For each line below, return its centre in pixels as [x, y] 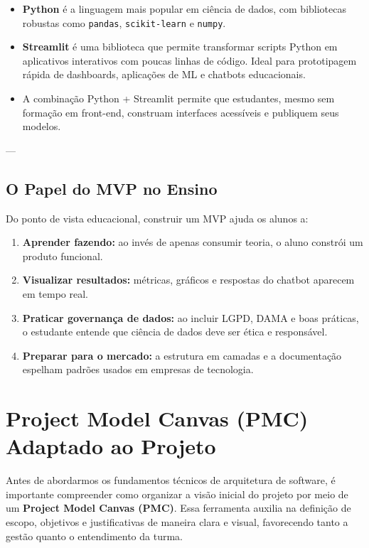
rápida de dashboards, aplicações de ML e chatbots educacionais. [164, 74]
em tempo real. [55, 293]
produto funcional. [63, 256]
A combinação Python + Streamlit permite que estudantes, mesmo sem [178, 98]
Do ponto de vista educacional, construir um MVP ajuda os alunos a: [157, 218]
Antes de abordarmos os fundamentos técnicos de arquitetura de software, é [171, 480]
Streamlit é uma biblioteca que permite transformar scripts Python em [180, 47]
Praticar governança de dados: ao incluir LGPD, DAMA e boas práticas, [191, 317]
